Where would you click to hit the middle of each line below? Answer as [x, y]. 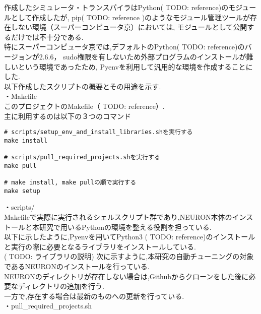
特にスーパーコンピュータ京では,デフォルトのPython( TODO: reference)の [124, 47]
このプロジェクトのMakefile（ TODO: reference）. [84, 106]
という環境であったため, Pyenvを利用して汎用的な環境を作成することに [135, 66]
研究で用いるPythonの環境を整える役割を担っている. [125, 227]
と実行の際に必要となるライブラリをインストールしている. [100, 246]
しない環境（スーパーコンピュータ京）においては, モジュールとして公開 [129, 27]
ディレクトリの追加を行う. [61, 286]
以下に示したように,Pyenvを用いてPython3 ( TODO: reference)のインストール [130, 237]
